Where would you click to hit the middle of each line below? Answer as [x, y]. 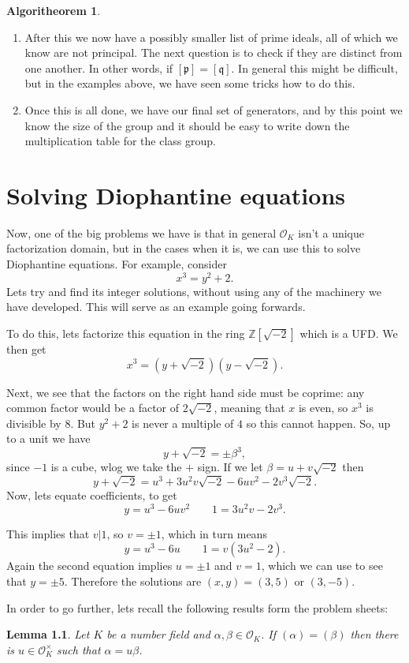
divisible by [34, 423]
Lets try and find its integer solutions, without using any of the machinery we [194, 291]
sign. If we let [230, 467]
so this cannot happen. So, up [318, 423]
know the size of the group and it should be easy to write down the [187, 125]
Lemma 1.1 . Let [48, 634]
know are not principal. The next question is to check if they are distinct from [214, 52]
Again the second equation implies [89, 566]
